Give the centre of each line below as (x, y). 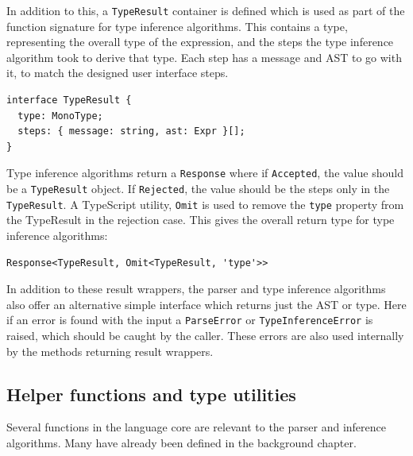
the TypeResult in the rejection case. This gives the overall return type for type (201, 220)
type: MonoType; (60, 116)
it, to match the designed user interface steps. (118, 73)
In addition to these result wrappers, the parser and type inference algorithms (196, 289)
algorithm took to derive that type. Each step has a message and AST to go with (204, 57)
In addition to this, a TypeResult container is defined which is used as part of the (206, 10)
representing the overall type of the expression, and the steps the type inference (200, 42)
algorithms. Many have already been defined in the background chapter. (181, 442)
